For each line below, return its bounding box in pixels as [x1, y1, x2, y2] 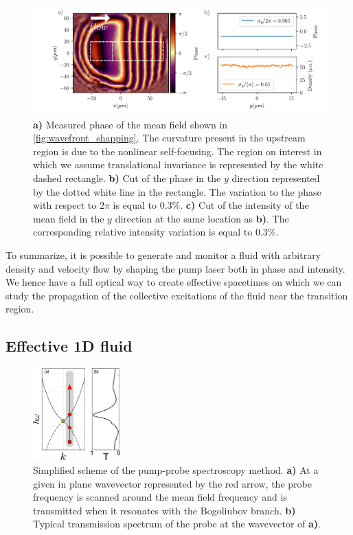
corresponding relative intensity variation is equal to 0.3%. [33, 225, 279, 239]
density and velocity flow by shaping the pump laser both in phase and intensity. [5, 261, 345, 275]
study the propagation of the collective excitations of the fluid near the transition [5, 288, 348, 302]
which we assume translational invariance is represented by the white [33, 157, 323, 172]
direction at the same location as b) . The [115, 211, 289, 225]
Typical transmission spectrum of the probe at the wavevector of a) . [33, 516, 321, 531]
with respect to [33, 198, 97, 212]
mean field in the [33, 211, 104, 225]
